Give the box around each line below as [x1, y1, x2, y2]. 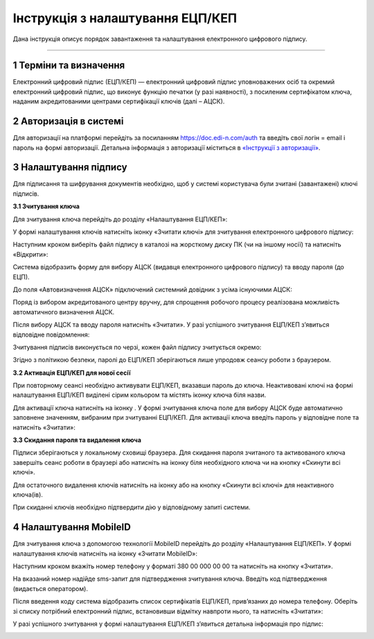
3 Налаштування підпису [12, 162, 127, 173]
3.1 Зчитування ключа [12, 202, 80, 211]
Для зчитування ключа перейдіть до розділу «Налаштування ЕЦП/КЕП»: [12, 215, 228, 223]
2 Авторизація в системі [12, 115, 124, 128]
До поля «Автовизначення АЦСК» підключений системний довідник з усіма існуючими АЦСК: [12, 285, 292, 293]
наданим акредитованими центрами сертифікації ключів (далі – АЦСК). [12, 97, 225, 105]
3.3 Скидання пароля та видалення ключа [12, 436, 142, 444]
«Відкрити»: [12, 250, 48, 258]
